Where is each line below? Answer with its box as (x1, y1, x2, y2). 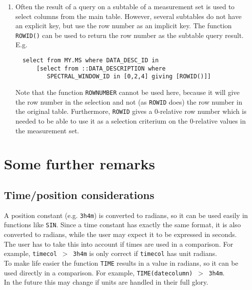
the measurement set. (15, 125, 79, 135)
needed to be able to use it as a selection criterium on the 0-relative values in (15, 115, 246, 126)
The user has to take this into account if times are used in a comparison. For (4, 238, 233, 249)
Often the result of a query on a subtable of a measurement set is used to (15, 1, 235, 11)
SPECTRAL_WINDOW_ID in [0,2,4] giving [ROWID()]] (47, 73, 211, 80)
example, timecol (4, 248, 57, 258)
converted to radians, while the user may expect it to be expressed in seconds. (4, 229, 237, 239)
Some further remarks (4, 154, 155, 174)
